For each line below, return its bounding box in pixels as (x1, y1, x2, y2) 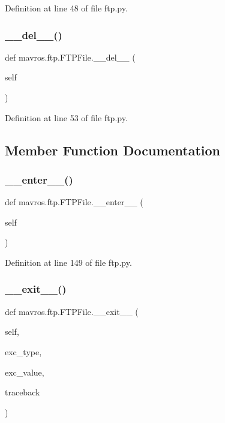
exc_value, (5, 365, 44, 378)
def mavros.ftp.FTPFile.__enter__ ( (5, 196, 143, 208)
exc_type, (5, 345, 42, 358)
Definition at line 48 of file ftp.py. (5, 2, 128, 14)
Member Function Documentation (5, 140, 221, 159)
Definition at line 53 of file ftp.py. (5, 111, 128, 124)
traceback (5, 386, 40, 398)
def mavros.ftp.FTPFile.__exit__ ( (5, 305, 139, 317)
